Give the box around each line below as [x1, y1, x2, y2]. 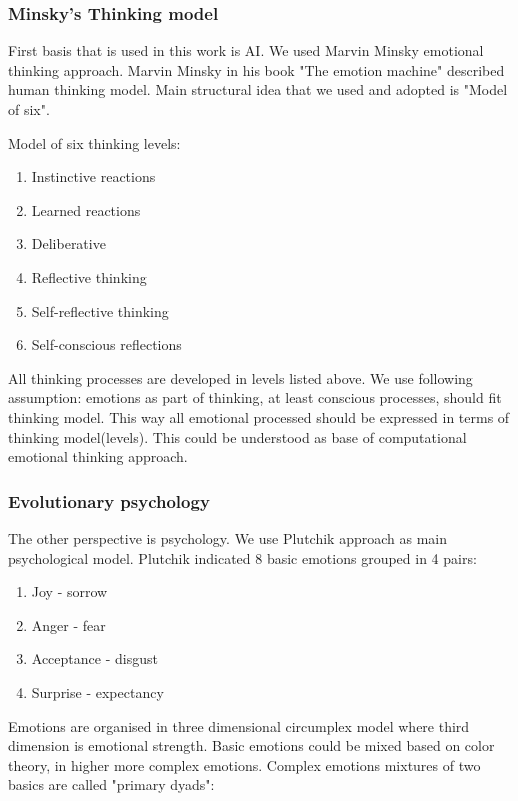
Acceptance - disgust [31, 648, 158, 669]
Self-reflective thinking [31, 300, 169, 321]
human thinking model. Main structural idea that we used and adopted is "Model [8, 79, 508, 100]
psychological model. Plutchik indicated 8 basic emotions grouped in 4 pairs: [8, 547, 477, 568]
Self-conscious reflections [31, 334, 182, 355]
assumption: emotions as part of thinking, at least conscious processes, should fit [8, 387, 502, 408]
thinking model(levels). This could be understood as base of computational [8, 426, 467, 447]
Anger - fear [31, 614, 106, 635]
